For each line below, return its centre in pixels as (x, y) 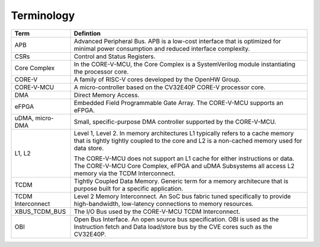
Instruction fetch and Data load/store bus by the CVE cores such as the (173, 227)
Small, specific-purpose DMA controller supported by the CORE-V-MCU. (175, 122)
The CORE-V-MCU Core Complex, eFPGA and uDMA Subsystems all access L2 (184, 166)
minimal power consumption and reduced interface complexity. (162, 49)
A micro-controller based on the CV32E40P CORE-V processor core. (170, 87)
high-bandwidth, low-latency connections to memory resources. (164, 204)
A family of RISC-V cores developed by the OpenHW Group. (157, 79)
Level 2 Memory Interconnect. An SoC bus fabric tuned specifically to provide (183, 196)
